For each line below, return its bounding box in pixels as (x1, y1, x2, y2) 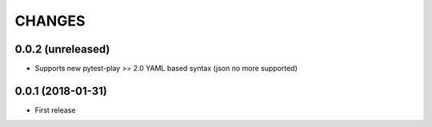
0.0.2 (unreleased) (14, 42, 110, 56)
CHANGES (14, 12, 86, 30)
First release (34, 105, 76, 115)
